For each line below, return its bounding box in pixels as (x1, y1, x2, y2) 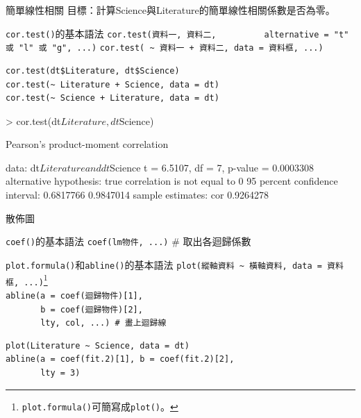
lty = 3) (40, 368, 81, 378)
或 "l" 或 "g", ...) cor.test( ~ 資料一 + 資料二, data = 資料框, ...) (6, 43, 324, 53)
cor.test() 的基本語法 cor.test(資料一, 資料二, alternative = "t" (6, 26, 349, 40)
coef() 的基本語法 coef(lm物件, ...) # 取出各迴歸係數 (6, 234, 251, 249)
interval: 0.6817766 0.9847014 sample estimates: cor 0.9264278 (6, 187, 269, 202)
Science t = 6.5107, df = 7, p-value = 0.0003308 (110, 160, 314, 174)
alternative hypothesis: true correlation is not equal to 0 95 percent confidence (6, 174, 338, 188)
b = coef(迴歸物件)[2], (40, 304, 143, 315)
